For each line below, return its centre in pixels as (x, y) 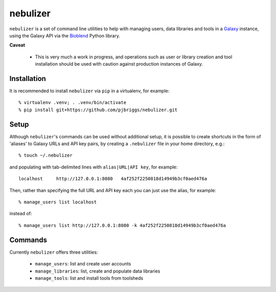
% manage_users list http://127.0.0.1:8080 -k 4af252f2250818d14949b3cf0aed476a (122, 225)
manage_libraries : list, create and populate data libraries (98, 271)
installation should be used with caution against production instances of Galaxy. (119, 64)
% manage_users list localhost (58, 202)
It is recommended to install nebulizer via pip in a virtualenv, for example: (89, 91)
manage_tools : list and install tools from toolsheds (89, 278)
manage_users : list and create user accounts (83, 264)
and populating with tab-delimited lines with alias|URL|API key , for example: (94, 167)
